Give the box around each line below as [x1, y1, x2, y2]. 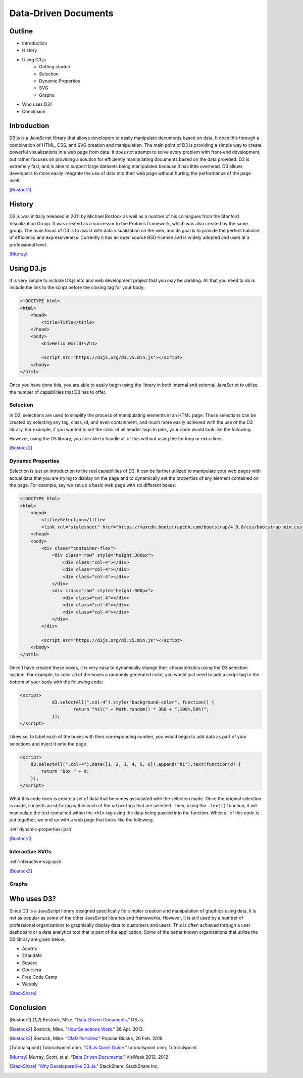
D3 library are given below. [9, 936, 66, 942]
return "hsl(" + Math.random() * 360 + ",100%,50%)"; [73, 707, 210, 712]
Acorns [22, 945, 37, 951]
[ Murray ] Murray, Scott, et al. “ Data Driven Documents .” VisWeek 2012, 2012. [9, 1054, 170, 1060]
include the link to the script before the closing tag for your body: [9, 284, 145, 291]
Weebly [22, 981, 38, 987]
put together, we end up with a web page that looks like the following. [9, 817, 154, 823]
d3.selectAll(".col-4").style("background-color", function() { [52, 699, 215, 705]
